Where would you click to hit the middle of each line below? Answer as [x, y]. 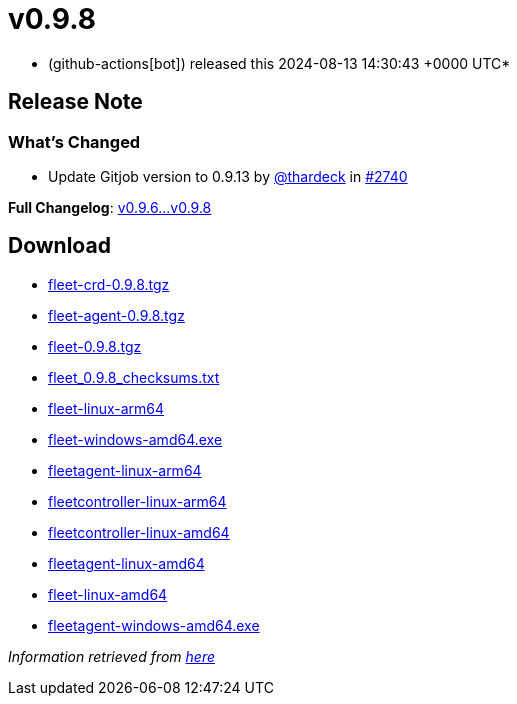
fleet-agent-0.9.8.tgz [116, 315]
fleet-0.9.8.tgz [95, 346]
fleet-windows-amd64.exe [135, 439]
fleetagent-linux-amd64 [126, 563]
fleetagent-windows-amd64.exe [154, 625]
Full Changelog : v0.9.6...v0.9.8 [110, 207]
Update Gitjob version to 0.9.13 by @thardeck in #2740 [228, 176]
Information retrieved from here [112, 656]
